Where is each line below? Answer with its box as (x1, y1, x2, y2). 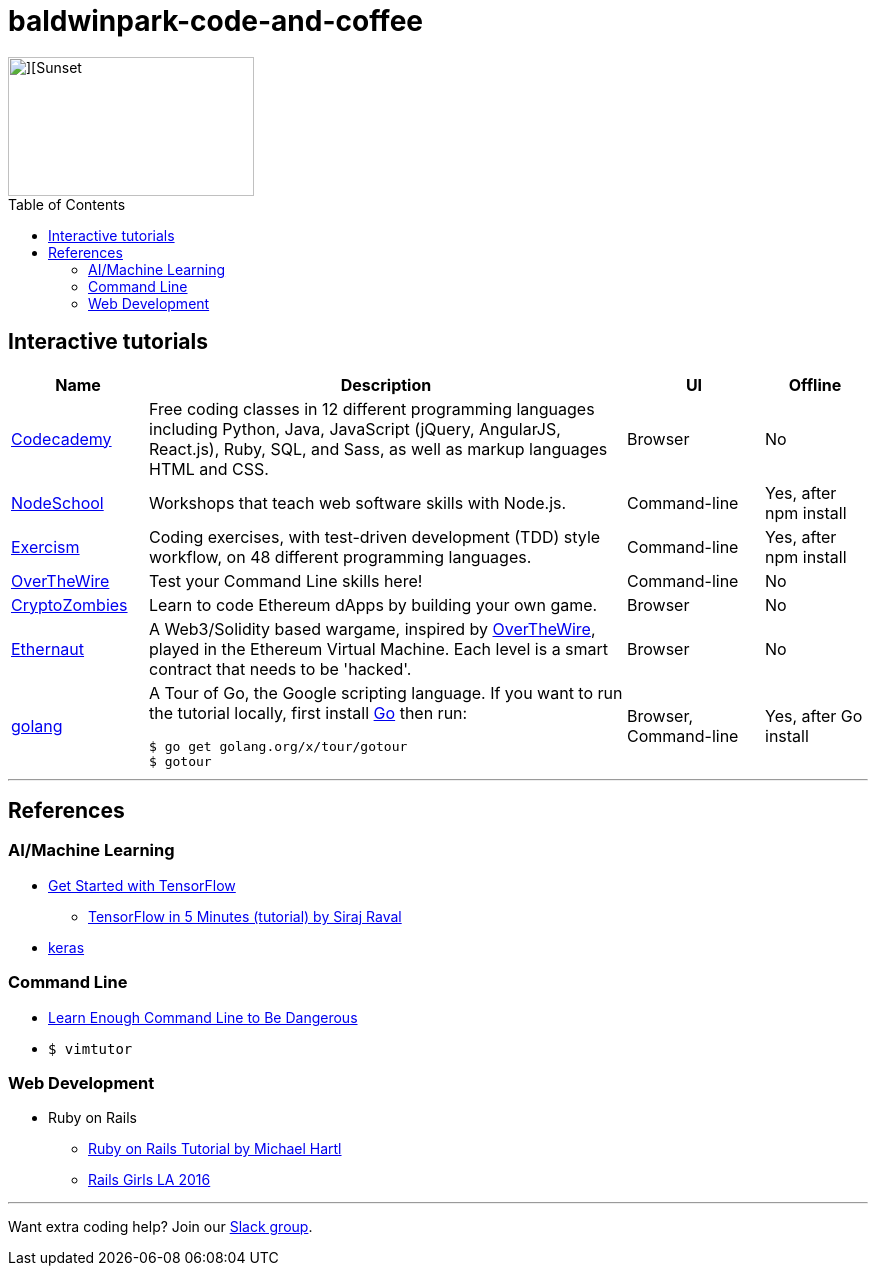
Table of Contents (8, 195, 126, 213)
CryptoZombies (11, 594, 128, 615)
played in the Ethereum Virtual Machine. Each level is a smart (149, 638, 609, 659)
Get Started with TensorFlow (48, 876, 236, 894)
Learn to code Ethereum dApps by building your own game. (149, 594, 598, 615)
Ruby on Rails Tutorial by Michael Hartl (88, 1140, 342, 1158)
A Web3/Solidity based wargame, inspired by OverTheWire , (149, 618, 596, 639)
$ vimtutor (48, 1040, 133, 1057)
